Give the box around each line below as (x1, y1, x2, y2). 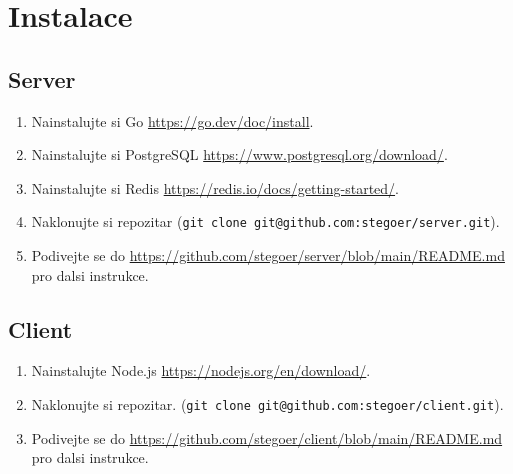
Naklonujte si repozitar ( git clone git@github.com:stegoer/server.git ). (31, 211, 500, 232)
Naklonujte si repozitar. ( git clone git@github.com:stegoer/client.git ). (31, 394, 504, 414)
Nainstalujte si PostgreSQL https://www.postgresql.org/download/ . (31, 144, 448, 165)
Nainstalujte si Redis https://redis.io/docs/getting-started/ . (31, 177, 399, 198)
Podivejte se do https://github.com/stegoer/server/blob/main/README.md (31, 245, 505, 266)
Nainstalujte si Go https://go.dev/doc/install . (31, 110, 314, 131)
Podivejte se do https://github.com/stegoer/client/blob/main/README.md (31, 427, 503, 448)
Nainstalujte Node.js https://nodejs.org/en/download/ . (31, 360, 371, 381)
